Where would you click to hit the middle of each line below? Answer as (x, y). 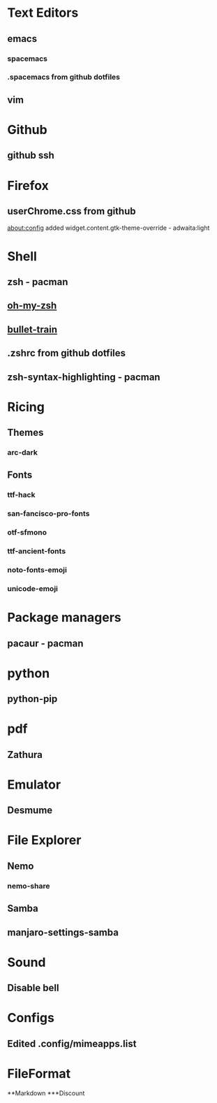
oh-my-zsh (32, 306)
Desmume (30, 811)
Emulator (34, 784)
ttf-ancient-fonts (37, 551)
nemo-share (29, 886)
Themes (25, 433)
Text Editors (43, 13)
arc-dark (23, 453)
